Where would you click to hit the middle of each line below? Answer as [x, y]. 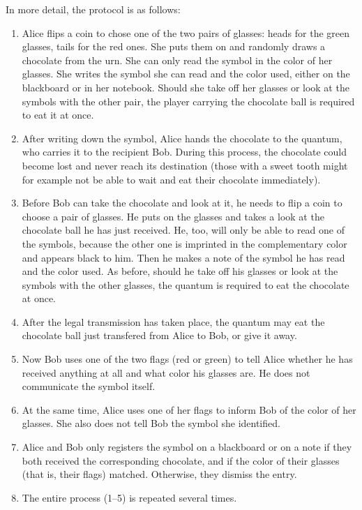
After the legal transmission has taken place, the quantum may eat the [173, 321]
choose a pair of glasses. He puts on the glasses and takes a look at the [173, 216]
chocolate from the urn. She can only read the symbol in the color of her [177, 60]
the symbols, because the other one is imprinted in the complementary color [184, 243]
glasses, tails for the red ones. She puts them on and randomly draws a [174, 46]
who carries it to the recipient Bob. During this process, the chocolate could [184, 152]
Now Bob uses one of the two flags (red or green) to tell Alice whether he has [187, 359]
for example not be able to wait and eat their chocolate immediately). [171, 179]
